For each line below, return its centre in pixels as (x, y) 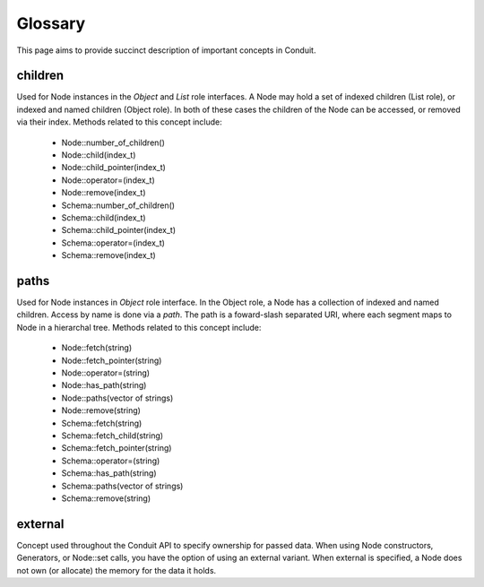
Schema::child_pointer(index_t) (119, 230)
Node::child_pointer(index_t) (113, 168)
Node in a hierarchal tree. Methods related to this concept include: (139, 327)
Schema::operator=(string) (111, 461)
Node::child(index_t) (99, 155)
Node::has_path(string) (104, 385)
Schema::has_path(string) (109, 473)
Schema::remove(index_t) (108, 255)
